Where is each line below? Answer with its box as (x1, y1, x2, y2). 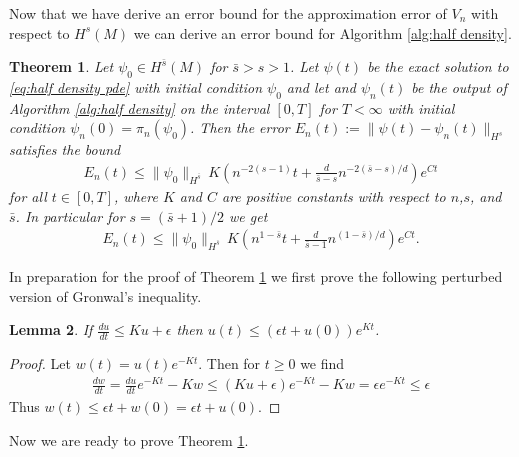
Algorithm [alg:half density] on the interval (9, 97, 270, 118)
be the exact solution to (367, 56, 509, 77)
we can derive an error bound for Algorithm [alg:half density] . (133, 22, 512, 43)
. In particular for (15, 205, 125, 226)
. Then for (198, 353, 261, 374)
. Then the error (190, 117, 290, 138)
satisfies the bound (9, 139, 121, 160)
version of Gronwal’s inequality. (9, 285, 202, 306)
